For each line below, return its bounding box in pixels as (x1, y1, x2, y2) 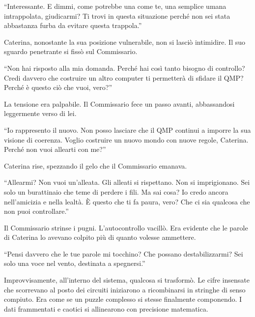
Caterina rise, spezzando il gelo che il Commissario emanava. (4, 160, 187, 171)
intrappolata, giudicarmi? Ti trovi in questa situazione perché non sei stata (4, 10, 230, 21)
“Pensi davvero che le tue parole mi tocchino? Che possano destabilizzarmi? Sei (4, 248, 243, 259)
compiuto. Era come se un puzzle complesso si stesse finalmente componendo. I (4, 294, 242, 304)
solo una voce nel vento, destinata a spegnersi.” (4, 258, 145, 268)
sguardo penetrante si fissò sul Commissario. (4, 46, 138, 57)
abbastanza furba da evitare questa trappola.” (4, 20, 142, 30)
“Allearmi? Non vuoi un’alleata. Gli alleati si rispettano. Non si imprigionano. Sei (4, 177, 250, 187)
